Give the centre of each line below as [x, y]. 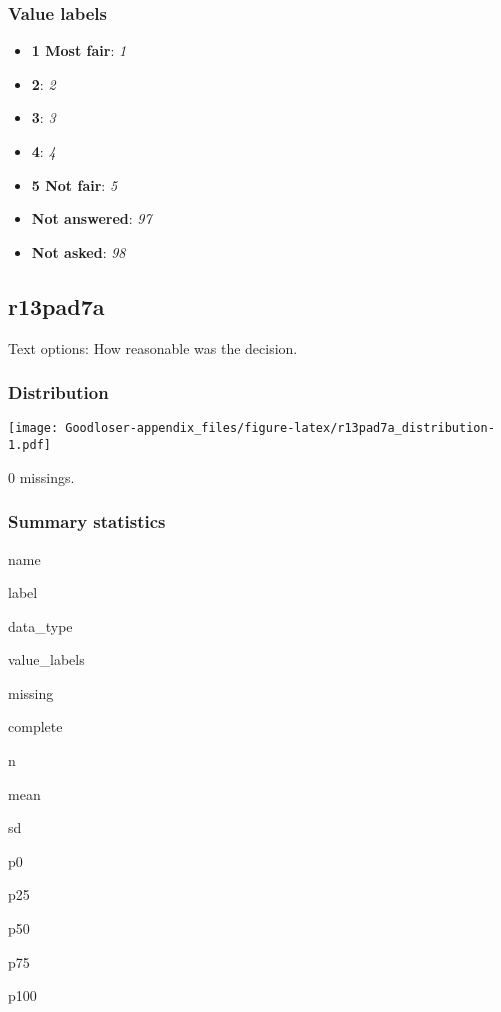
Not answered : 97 [91, 218]
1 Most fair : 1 [79, 50]
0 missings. [41, 476]
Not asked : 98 [78, 251]
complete [35, 726]
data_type [40, 625]
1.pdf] [29, 445]
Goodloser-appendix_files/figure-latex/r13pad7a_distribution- [280, 428]
